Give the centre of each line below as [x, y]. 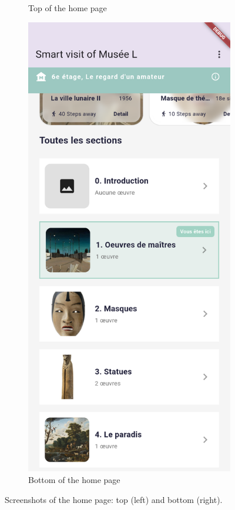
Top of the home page [68, 8]
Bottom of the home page [74, 479]
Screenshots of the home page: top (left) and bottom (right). [114, 499]
